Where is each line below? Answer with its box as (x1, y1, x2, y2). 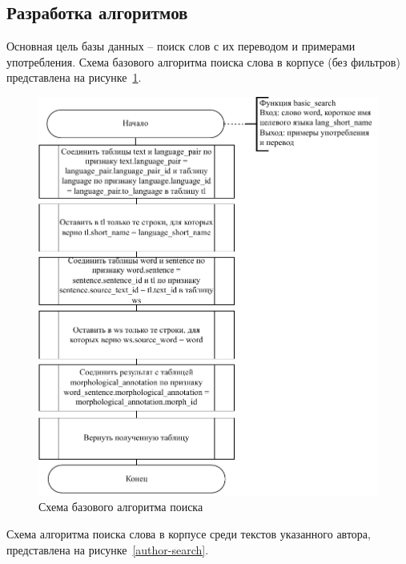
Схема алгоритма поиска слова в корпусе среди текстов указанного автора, (6, 526, 371, 542)
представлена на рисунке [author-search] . (6, 541, 209, 558)
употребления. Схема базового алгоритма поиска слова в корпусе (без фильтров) (6, 53, 400, 70)
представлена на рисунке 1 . (6, 69, 142, 86)
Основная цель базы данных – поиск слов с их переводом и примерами (6, 38, 356, 54)
